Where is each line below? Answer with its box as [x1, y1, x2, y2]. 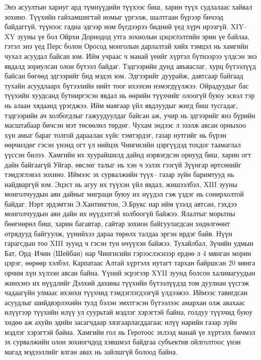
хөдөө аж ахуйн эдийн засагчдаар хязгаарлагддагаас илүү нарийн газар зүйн [5, 317, 237, 327]
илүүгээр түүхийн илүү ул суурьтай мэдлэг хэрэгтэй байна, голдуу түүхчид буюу [5, 307, 253, 317]
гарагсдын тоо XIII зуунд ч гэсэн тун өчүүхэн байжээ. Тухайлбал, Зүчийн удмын [5, 238, 253, 248]
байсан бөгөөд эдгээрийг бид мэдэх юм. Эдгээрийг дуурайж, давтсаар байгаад [5, 70, 243, 81]
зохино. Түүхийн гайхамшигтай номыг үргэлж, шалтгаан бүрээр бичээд [5, 11, 223, 22]
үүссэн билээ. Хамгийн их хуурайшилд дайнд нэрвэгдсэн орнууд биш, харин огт [5, 149, 251, 159]
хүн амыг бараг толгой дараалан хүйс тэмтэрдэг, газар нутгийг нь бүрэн [5, 129, 226, 140]
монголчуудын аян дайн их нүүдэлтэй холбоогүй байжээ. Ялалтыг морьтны [5, 208, 235, 219]
